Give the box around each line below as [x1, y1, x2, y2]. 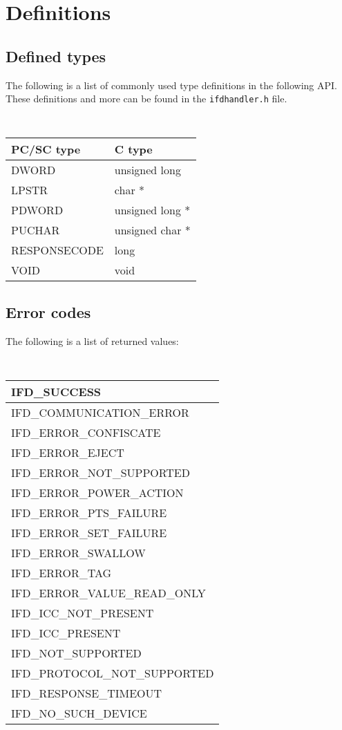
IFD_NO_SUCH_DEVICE [11, 704, 147, 721]
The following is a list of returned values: [6, 333, 179, 348]
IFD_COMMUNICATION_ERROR [11, 404, 189, 420]
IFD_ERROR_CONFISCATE [11, 424, 161, 440]
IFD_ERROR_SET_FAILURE [11, 524, 167, 541]
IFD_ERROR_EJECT [11, 444, 124, 460]
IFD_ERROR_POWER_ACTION [11, 484, 184, 500]
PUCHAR [11, 222, 60, 238]
